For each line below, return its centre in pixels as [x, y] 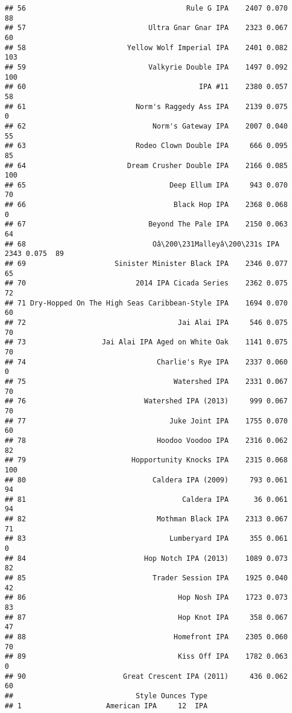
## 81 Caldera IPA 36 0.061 [146, 499]
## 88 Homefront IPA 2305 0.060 [146, 637]
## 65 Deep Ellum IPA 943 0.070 [146, 185]
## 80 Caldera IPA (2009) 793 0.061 [146, 480]
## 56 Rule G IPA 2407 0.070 [146, 8]
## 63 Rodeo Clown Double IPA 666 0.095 [146, 146]
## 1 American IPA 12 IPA [106, 706]
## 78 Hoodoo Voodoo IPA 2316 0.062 [146, 440]
